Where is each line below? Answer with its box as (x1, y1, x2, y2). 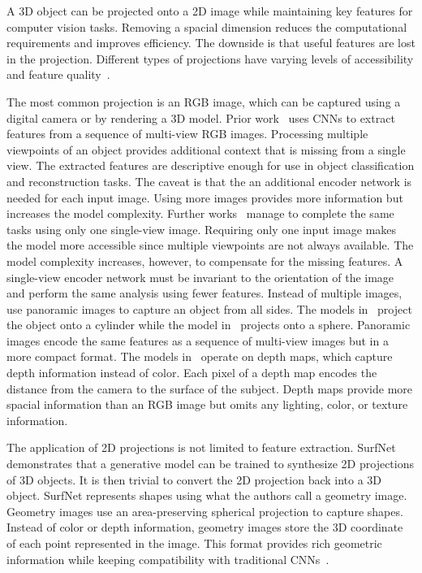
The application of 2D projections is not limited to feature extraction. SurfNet (6, 439, 396, 456)
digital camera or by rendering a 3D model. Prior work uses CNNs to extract (6, 109, 395, 126)
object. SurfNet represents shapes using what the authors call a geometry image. (6, 487, 407, 504)
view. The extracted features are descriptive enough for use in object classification (6, 157, 415, 174)
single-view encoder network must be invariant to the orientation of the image (6, 268, 394, 285)
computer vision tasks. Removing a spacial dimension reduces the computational (6, 18, 407, 35)
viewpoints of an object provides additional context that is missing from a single (6, 141, 406, 158)
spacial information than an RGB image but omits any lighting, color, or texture (6, 396, 408, 413)
